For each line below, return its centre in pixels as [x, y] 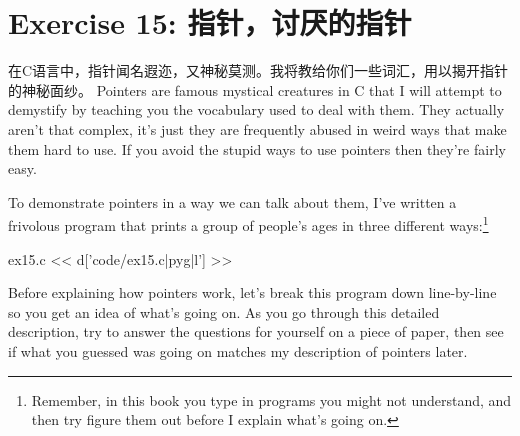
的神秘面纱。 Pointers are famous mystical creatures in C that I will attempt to [255, 89]
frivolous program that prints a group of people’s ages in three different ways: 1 [248, 223]
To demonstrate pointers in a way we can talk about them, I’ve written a [232, 201]
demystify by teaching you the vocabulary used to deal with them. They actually [256, 109]
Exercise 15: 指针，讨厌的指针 [210, 22]
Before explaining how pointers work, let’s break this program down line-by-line [252, 292]
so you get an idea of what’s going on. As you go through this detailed [224, 311]
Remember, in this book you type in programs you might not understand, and [271, 399]
